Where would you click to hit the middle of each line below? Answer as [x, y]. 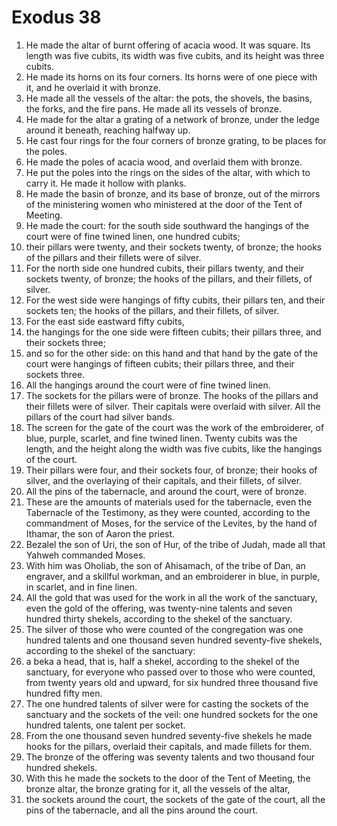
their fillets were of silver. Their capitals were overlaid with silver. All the [173, 406]
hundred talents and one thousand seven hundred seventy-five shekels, [174, 640]
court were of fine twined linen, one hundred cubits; [133, 236]
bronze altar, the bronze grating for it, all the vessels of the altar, [158, 788]
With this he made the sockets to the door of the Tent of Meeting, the [168, 778]
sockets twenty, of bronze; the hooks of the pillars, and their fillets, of [169, 278]
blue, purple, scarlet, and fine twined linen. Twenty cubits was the [161, 438]
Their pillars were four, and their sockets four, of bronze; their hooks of [171, 470]
